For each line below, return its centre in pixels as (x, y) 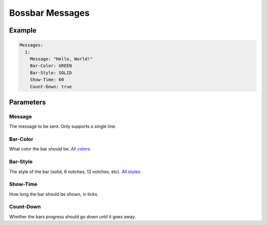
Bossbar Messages (49, 13)
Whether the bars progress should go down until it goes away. (72, 217)
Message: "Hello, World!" (61, 59)
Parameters (27, 102)
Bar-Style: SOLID (51, 73)
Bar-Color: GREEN (51, 66)
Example (23, 30)
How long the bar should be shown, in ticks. (54, 194)
